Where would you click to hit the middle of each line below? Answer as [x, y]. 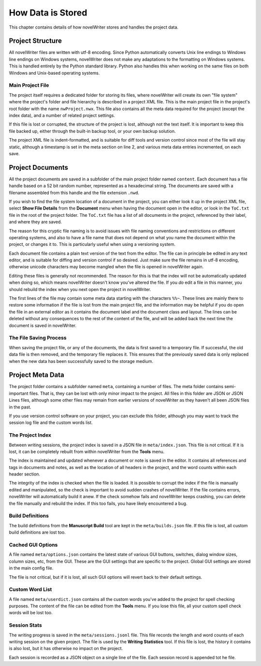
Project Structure [36, 41]
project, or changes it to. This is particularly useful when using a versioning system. [92, 244]
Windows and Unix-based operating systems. [54, 73]
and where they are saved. [36, 222]
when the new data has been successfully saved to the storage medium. [81, 361]
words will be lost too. [31, 613]
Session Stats [25, 625]
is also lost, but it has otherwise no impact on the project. [66, 649]
